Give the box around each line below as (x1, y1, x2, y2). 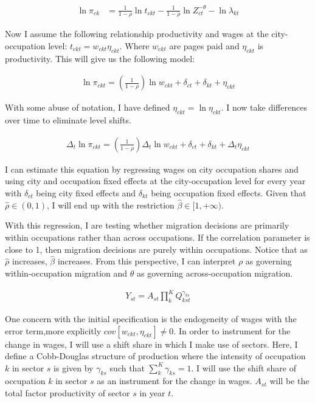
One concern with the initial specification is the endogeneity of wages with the (5, 312, 297, 325)
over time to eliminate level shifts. (5, 114, 131, 126)
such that (109, 361, 145, 374)
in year (139, 387, 165, 399)
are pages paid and (169, 39, 240, 52)
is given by (54, 361, 94, 374)
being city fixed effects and (36, 186, 136, 199)
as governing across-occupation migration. (137, 266, 293, 279)
